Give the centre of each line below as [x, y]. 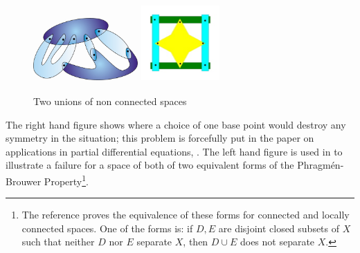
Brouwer [24, 181]
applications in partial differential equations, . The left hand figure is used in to [174, 151]
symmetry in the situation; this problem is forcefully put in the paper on [160, 138]
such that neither [58, 242]
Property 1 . [66, 180]
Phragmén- [321, 165]
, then [196, 242]
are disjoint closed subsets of [279, 228]
